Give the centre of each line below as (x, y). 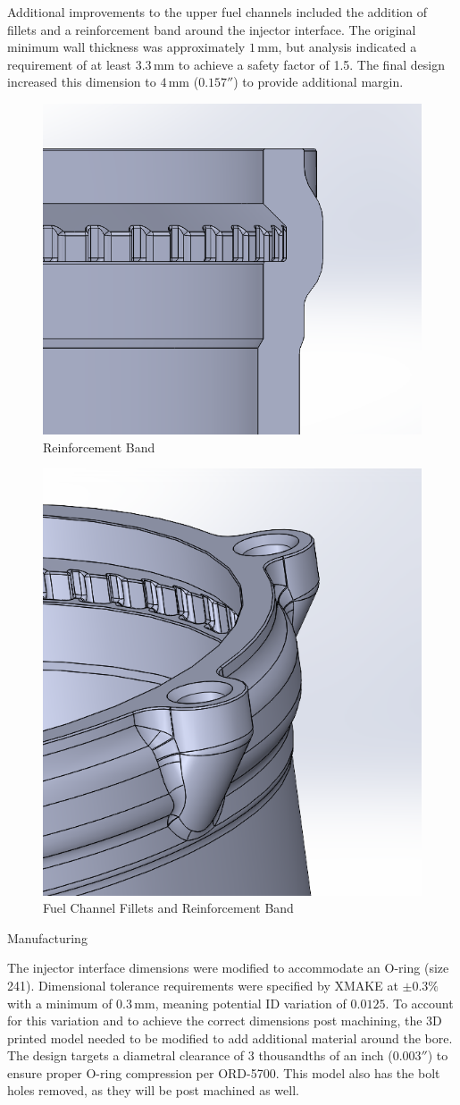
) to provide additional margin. (318, 82)
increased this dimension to (82, 82)
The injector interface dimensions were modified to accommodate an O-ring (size (228, 968)
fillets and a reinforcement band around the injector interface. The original (212, 29)
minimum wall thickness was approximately (126, 47)
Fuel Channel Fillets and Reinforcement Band (168, 908)
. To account (419, 1003)
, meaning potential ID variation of (251, 1003)
